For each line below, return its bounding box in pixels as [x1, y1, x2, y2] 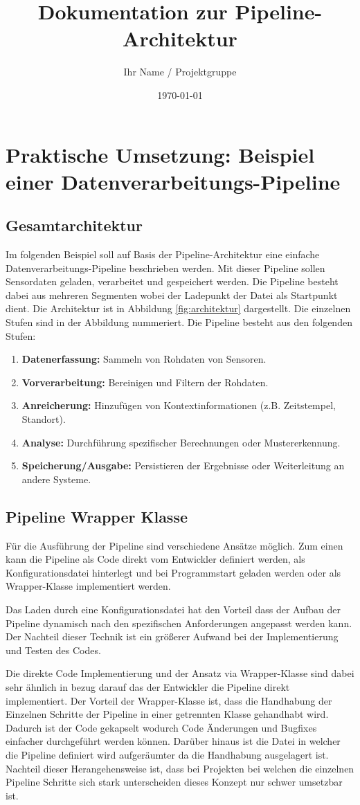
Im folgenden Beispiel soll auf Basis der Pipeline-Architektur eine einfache [6, 247, 320, 262]
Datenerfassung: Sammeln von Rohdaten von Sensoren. [21, 352, 267, 366]
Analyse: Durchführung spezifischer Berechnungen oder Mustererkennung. [21, 435, 341, 449]
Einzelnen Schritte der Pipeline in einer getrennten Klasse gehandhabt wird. [6, 707, 329, 721]
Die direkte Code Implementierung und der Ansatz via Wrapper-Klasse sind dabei [6, 666, 354, 680]
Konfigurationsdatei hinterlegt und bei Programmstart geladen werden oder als [6, 565, 341, 579]
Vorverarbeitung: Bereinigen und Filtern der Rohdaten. [21, 374, 269, 389]
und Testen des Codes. [6, 642, 101, 657]
